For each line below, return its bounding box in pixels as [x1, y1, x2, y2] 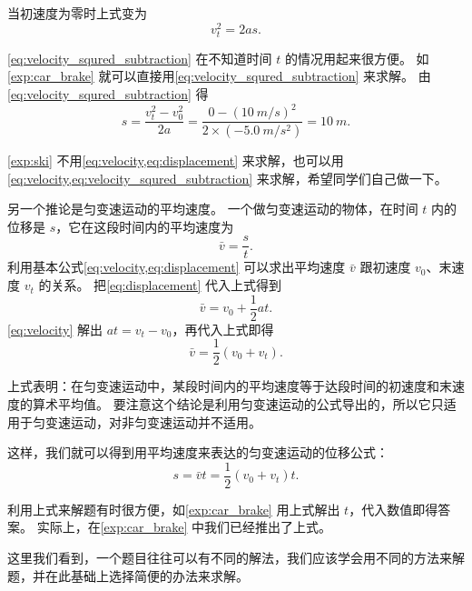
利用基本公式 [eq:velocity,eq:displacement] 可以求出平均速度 [7, 257, 346, 276]
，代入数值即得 [349, 499, 438, 518]
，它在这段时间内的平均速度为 [55, 216, 234, 235]
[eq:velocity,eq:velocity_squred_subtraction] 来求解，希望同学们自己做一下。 [7, 168, 447, 187]
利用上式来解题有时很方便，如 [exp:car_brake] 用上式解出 [7, 499, 340, 518]
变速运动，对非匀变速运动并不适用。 [44, 412, 261, 431]
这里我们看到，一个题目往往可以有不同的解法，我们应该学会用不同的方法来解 [7, 547, 465, 566]
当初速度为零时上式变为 [7, 4, 147, 22]
